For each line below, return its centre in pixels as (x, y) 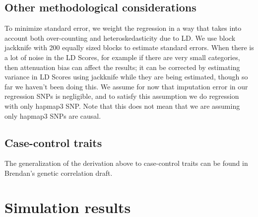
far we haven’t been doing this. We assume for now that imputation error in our (126, 86)
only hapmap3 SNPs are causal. (53, 115)
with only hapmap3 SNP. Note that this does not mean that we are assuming (122, 106)
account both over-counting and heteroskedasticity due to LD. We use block (120, 37)
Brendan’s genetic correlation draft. (59, 173)
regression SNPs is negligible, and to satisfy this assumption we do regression (122, 96)
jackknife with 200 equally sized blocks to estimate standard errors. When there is (129, 47)
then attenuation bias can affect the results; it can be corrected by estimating (122, 67)
